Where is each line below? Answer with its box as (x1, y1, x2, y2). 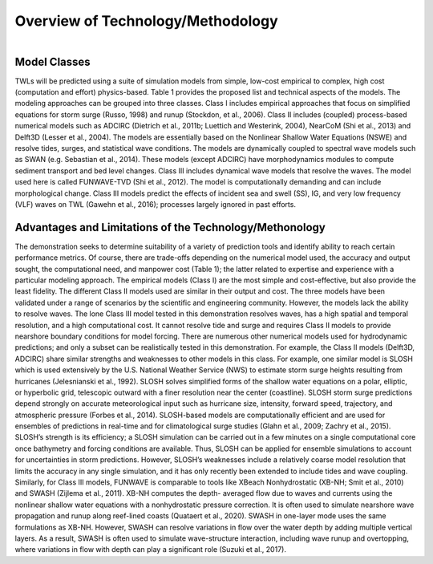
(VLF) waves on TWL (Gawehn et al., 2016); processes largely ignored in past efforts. (14, 199, 297, 209)
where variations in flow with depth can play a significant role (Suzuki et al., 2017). (14, 545, 286, 554)
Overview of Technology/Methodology (14, 12, 278, 30)
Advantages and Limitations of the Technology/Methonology (14, 221, 326, 234)
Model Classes (14, 55, 91, 68)
